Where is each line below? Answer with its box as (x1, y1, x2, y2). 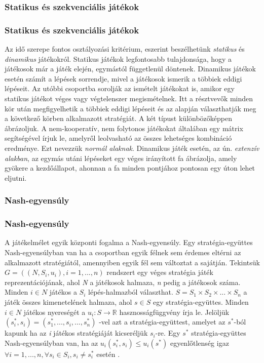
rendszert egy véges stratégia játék (106, 267, 213, 277)
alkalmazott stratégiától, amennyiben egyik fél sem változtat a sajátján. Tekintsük (5, 257, 260, 267)
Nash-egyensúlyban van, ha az (5, 337, 98, 348)
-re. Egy (155, 328, 180, 338)
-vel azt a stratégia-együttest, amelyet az (99, 316, 225, 327)
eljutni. (5, 172, 27, 183)
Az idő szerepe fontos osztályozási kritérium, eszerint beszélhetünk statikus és (5, 44, 245, 54)
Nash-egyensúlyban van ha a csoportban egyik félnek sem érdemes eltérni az (5, 247, 241, 258)
